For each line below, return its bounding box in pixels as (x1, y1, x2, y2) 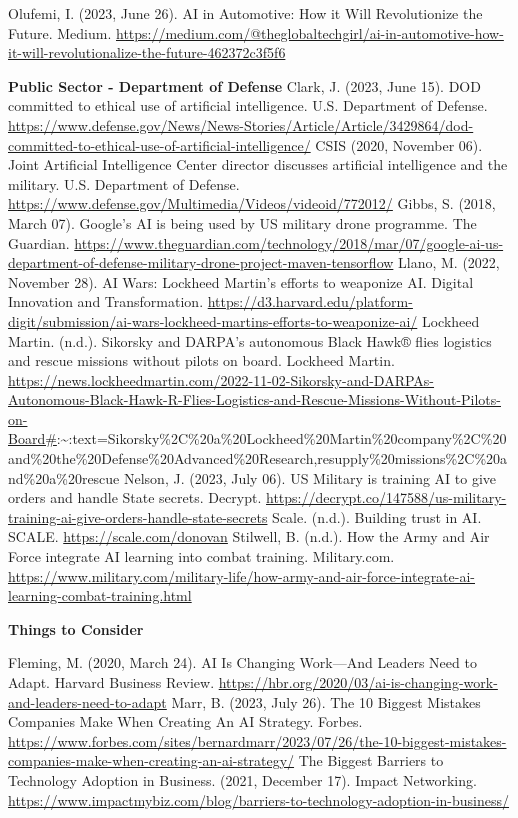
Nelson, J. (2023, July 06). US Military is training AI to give (123, 467, 497, 488)
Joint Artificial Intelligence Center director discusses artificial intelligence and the (8, 154, 508, 175)
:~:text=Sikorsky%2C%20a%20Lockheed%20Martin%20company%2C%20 (56, 428, 507, 449)
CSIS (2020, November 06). (315, 134, 483, 155)
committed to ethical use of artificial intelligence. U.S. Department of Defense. (8, 95, 488, 116)
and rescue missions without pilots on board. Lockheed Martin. (8, 350, 395, 371)
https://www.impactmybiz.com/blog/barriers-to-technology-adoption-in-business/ (8, 789, 510, 810)
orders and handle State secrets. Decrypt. (8, 487, 262, 508)
